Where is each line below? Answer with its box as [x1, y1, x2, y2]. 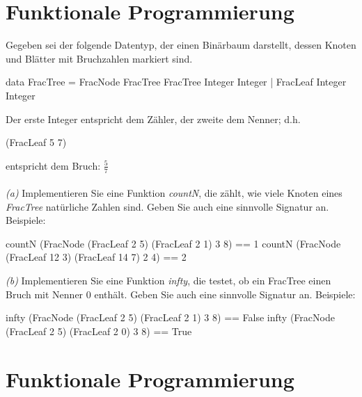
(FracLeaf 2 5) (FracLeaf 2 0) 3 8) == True [6, 323, 192, 338]
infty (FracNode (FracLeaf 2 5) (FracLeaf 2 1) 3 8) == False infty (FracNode [6, 310, 335, 325]
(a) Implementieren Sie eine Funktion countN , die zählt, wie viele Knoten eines [6, 186, 343, 200]
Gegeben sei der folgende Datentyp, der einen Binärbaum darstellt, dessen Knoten [6, 38, 356, 52]
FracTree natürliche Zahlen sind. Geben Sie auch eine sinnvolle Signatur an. [6, 199, 329, 213]
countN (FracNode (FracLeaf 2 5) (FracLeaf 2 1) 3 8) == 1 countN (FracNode [6, 236, 341, 250]
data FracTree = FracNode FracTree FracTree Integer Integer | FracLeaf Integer [6, 74, 347, 89]
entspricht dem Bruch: [6, 158, 101, 172]
